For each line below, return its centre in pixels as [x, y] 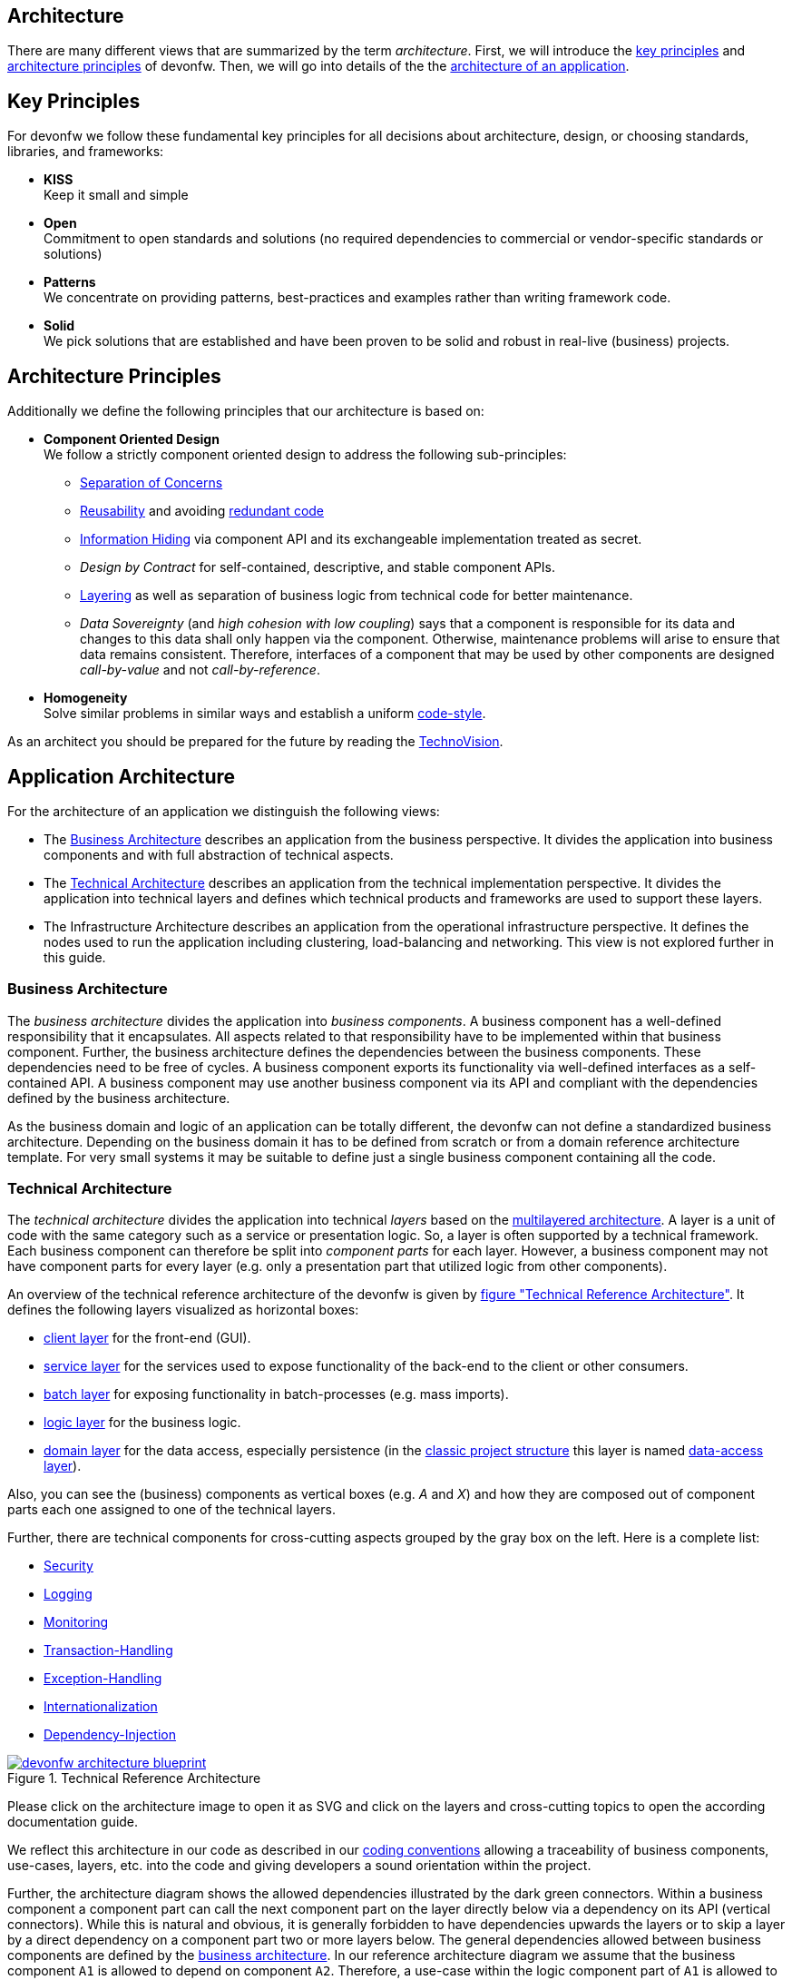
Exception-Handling [103, 1679]
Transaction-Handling [108, 1650]
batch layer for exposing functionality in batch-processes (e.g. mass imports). [276, 1394]
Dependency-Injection [110, 1735]
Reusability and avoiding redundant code [202, 511]
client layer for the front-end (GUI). [147, 1338]
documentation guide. [73, 1822]
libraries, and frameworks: [86, 152]
